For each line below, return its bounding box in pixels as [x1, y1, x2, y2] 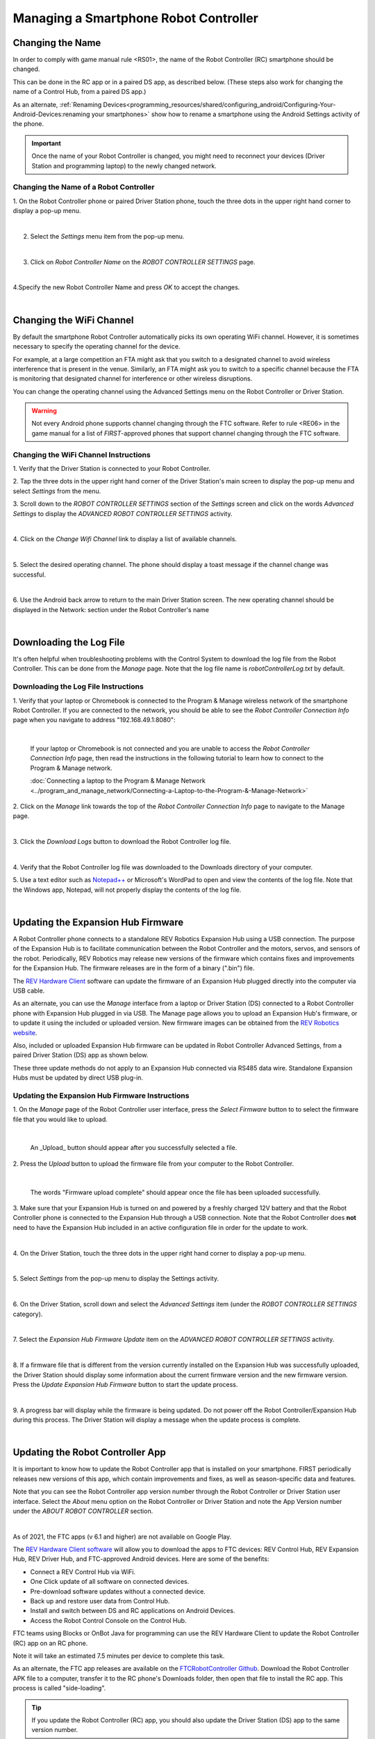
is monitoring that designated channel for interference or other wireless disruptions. [12, 374, 253, 383]
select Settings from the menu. [12, 487, 101, 495]
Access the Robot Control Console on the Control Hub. [30, 1616, 187, 1624]
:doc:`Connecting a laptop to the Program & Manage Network [30, 776, 206, 785]
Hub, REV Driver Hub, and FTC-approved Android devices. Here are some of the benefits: [12, 1555, 269, 1563]
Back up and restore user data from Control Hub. [30, 1597, 170, 1605]
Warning [31, 407, 57, 415]
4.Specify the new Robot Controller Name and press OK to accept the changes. [12, 283, 240, 291]
